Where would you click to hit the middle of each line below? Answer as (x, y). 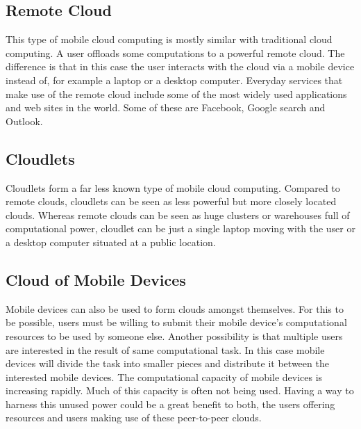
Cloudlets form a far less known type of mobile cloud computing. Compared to (173, 187)
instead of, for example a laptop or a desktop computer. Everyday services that (174, 80)
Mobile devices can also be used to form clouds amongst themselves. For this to (175, 308)
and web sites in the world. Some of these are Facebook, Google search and (166, 107)
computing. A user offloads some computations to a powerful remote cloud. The (175, 52)
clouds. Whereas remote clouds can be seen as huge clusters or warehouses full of (178, 214)
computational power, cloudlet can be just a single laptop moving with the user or (180, 228)
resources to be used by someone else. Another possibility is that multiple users (174, 335)
